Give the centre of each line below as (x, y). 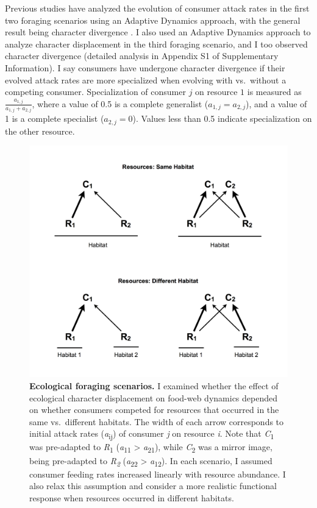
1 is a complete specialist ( (55, 118)
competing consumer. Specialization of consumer (95, 92)
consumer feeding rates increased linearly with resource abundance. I (158, 474)
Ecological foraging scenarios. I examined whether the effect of (154, 385)
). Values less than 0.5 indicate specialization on (222, 118)
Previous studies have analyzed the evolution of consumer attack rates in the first (157, 8)
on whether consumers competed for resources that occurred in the (154, 410)
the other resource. (40, 131)
